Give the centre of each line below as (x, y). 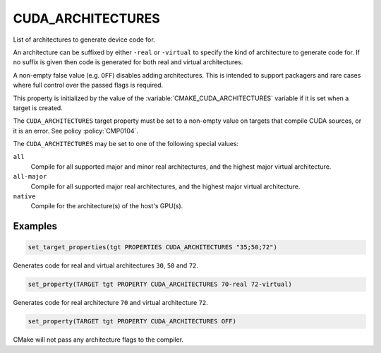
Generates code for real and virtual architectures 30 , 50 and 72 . (106, 265)
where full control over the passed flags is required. (88, 85)
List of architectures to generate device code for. (84, 40)
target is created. (38, 108)
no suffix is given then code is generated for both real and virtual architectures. (128, 62)
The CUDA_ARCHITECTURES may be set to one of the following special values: (126, 144)
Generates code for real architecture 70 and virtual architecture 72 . (110, 303)
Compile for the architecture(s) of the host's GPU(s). (107, 206)
